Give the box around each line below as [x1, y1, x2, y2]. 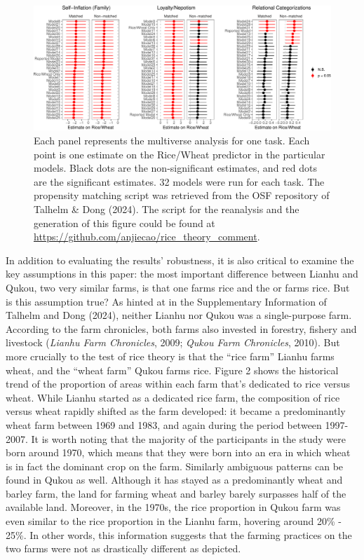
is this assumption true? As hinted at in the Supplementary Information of [6, 294, 327, 308]
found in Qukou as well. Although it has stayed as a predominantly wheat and [6, 472, 343, 487]
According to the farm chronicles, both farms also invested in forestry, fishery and [6, 321, 357, 336]
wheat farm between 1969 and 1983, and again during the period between [6, 417, 322, 432]
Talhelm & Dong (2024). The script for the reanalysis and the [34, 202, 299, 217]
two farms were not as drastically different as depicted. [6, 541, 241, 556]
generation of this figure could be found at [34, 215, 215, 230]
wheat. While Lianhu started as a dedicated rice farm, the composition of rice [6, 390, 340, 404]
